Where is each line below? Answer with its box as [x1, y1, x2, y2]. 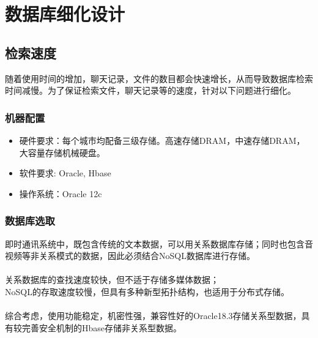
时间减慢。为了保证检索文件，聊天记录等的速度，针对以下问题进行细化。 [5, 84, 296, 97]
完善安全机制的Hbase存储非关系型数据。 [21, 321, 182, 334]
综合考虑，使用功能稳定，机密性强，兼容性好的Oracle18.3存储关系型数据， [5, 309, 301, 322]
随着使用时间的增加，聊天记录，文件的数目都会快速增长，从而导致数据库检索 [5, 72, 313, 85]
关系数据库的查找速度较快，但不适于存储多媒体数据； [5, 273, 219, 286]
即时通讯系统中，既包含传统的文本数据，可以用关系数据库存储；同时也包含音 [5, 237, 313, 250]
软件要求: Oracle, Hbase [19, 167, 111, 179]
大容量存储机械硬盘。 [19, 146, 105, 159]
